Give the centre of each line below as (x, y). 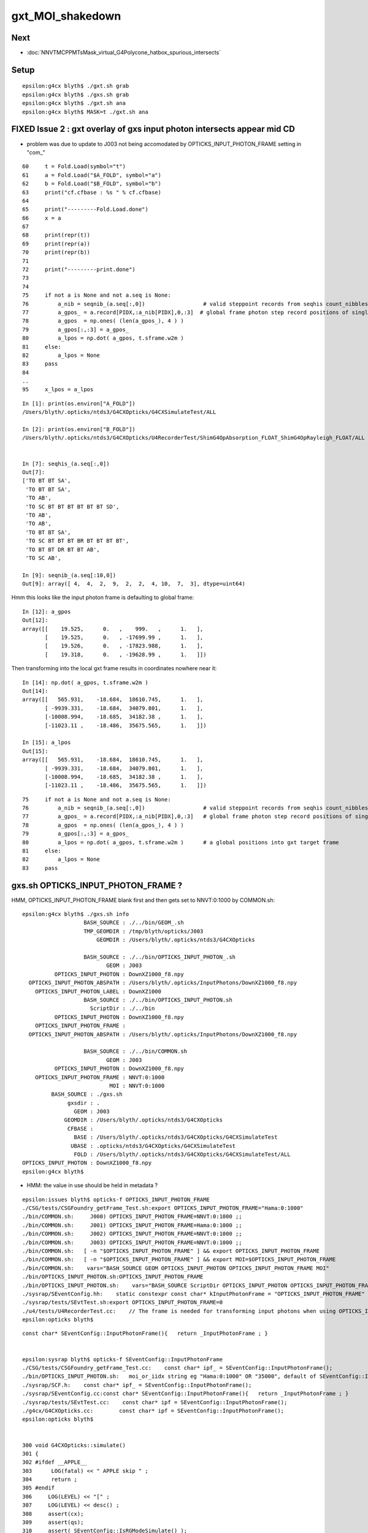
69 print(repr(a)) (56, 243)
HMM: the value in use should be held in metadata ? (92, 1185)
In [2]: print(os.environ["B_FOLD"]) (79, 430)
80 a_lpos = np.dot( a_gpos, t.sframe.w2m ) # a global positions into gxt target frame (181, 842)
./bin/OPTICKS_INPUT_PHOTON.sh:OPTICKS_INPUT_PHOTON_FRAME (113, 1277)
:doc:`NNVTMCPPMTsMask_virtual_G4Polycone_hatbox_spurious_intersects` (124, 53)
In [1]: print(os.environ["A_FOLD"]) (79, 403)
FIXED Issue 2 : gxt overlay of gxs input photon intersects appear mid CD (153, 129)
